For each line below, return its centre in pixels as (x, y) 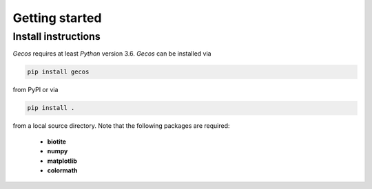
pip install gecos (58, 72)
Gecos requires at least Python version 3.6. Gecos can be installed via (112, 54)
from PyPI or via (35, 90)
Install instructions (56, 36)
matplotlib (62, 161)
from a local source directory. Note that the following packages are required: (121, 126)
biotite (57, 142)
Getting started (57, 18)
